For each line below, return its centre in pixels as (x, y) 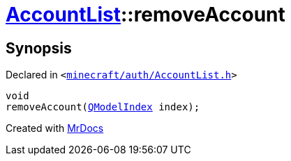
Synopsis (39, 48)
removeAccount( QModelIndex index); (103, 107)
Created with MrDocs (55, 128)
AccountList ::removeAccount (145, 15)
